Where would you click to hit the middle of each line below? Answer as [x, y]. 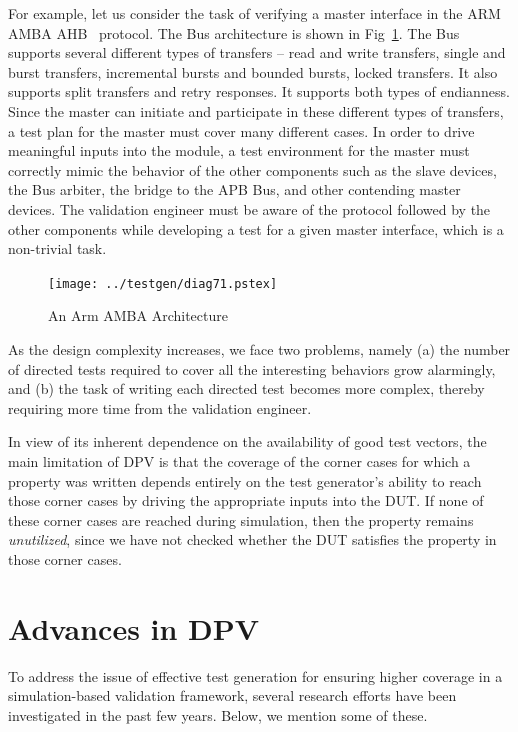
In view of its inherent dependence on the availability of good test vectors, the [247, 441]
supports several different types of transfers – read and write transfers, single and [257, 52]
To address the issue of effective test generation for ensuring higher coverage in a [255, 675]
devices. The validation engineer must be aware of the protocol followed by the [249, 208]
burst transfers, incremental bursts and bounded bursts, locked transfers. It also [253, 71]
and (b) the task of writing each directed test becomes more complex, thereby [246, 388]
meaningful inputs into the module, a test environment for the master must [239, 150]
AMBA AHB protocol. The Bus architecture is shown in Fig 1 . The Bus [234, 32]
